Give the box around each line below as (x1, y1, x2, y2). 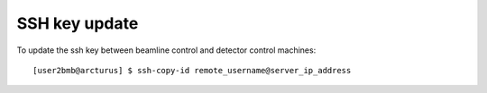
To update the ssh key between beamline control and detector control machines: (16, 45, 317, 55)
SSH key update (16, 13, 139, 33)
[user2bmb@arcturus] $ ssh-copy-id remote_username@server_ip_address (32, 65, 352, 75)
